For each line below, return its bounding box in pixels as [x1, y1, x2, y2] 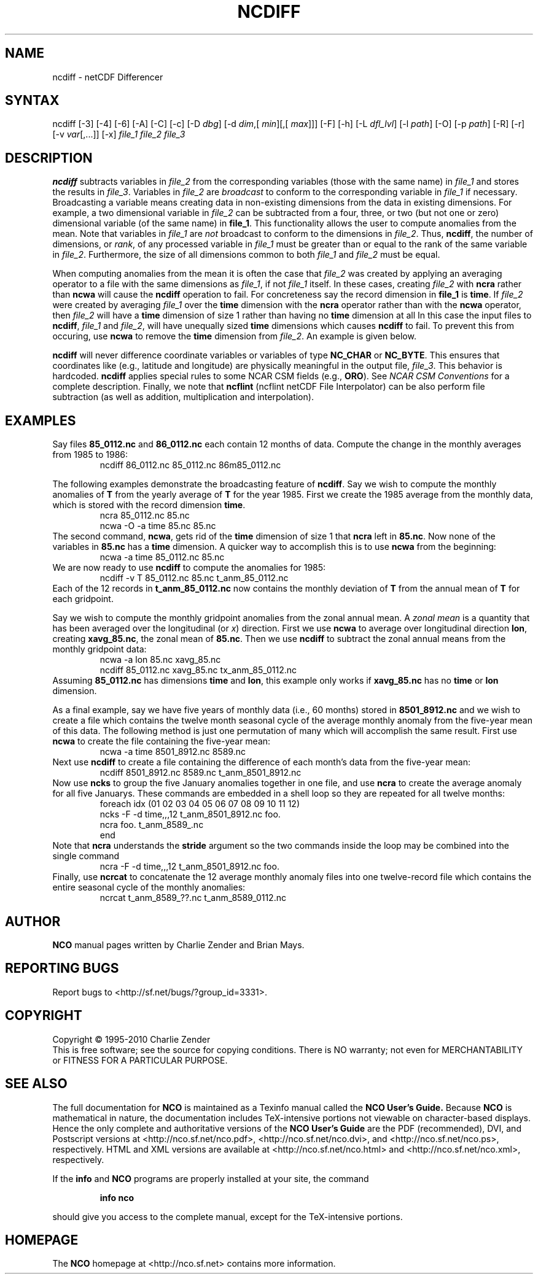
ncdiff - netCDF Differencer [52, 71, 163, 82]
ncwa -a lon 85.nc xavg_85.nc [99, 654, 221, 665]
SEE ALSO [5, 1076, 68, 1092]
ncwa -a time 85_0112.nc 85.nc [99, 552, 225, 563]
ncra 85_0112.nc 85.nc [99, 510, 190, 521]
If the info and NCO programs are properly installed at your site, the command [52, 1173, 369, 1184]
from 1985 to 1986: [52, 449, 128, 460]
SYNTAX [5, 93, 60, 109]
